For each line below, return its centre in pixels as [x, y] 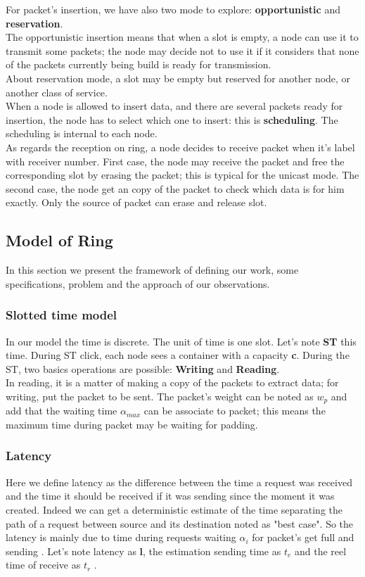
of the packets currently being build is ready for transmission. [139, 64]
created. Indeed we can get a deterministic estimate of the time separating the [174, 509]
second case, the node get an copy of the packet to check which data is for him [175, 188]
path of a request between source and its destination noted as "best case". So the [180, 523]
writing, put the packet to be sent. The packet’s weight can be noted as [160, 396]
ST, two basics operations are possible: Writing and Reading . [143, 368]
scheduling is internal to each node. [82, 133]
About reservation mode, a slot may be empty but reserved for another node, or [178, 78]
